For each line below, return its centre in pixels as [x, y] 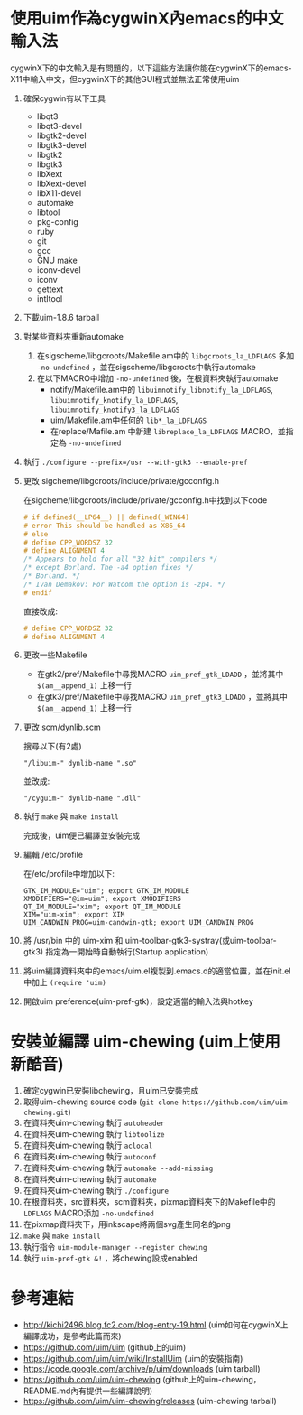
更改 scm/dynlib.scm [62, 727]
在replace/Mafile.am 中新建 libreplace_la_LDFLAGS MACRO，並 [168, 431]
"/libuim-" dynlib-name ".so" [80, 764]
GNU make [57, 260]
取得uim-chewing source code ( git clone [101, 1102]
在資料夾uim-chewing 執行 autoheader [94, 1123]
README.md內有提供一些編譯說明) [88, 1391]
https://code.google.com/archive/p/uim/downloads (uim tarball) [142, 1369]
